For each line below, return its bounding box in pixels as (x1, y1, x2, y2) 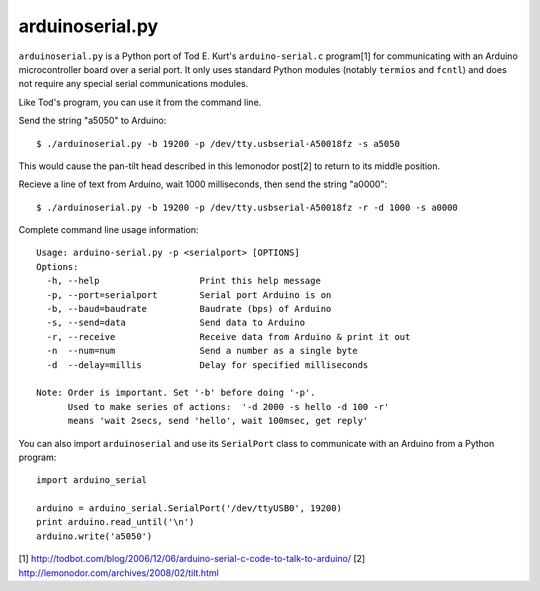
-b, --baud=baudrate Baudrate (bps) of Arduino (46, 303, 332, 315)
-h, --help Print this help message (46, 275, 322, 287)
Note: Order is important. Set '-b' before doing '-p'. (36, 387, 316, 399)
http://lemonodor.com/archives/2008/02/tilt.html (18, 566, 219, 579)
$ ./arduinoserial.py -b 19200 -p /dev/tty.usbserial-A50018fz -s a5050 (36, 138, 400, 149)
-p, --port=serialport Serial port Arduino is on (46, 289, 332, 300)
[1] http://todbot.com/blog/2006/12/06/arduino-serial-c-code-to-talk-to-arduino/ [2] (18, 553, 366, 565)
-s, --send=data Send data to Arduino (46, 317, 305, 329)
